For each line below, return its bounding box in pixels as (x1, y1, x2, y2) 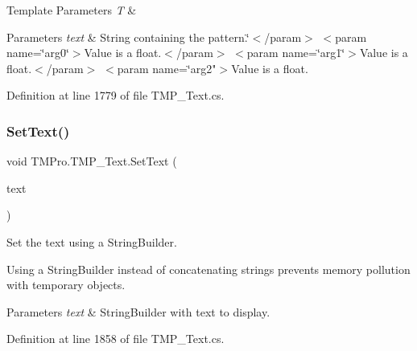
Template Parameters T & (6, 2, 137, 18)
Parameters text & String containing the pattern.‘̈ (6, 28, 250, 45)
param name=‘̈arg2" (117, 59, 217, 76)
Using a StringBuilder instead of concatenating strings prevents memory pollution (6, 260, 411, 277)
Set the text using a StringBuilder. (6, 233, 177, 250)
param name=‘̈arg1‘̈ (246, 44, 345, 61)
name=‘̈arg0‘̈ (6, 44, 69, 61)
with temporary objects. (6, 276, 126, 293)
